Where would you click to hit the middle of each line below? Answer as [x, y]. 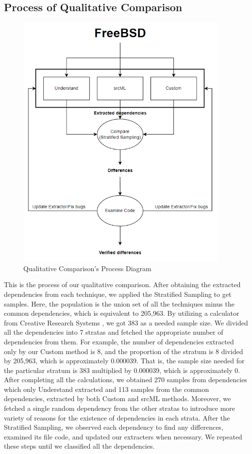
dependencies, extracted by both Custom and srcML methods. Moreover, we [118, 398]
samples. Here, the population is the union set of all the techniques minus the [119, 303]
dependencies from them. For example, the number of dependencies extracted [119, 341]
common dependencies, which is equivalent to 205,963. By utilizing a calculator [122, 313]
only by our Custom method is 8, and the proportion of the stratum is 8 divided [124, 351]
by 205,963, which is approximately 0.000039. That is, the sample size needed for [124, 361]
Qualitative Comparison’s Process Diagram [87, 268]
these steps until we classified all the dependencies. [79, 446]
